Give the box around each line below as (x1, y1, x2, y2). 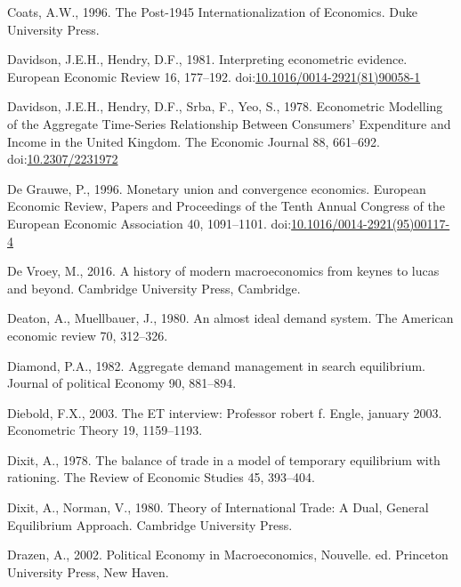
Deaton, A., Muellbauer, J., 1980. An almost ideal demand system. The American (7, 309, 454, 327)
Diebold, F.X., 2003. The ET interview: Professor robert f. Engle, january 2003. (7, 403, 442, 422)
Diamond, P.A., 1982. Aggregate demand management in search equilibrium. (7, 356, 425, 374)
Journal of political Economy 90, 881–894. (7, 374, 237, 392)
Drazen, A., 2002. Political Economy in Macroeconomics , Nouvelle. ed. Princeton (7, 545, 449, 564)
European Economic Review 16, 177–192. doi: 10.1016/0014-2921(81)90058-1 (7, 67, 421, 85)
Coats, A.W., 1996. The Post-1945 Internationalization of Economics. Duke (7, 3, 417, 20)
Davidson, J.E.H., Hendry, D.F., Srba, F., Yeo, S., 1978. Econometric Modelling (7, 97, 443, 116)
